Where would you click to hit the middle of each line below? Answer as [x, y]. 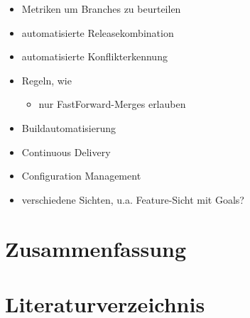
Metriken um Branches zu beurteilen [101, 9]
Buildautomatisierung [69, 127]
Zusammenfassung [96, 248]
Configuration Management [81, 176]
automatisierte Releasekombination [98, 32]
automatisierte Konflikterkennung [94, 56]
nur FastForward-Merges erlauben [112, 104]
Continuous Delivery [66, 152]
